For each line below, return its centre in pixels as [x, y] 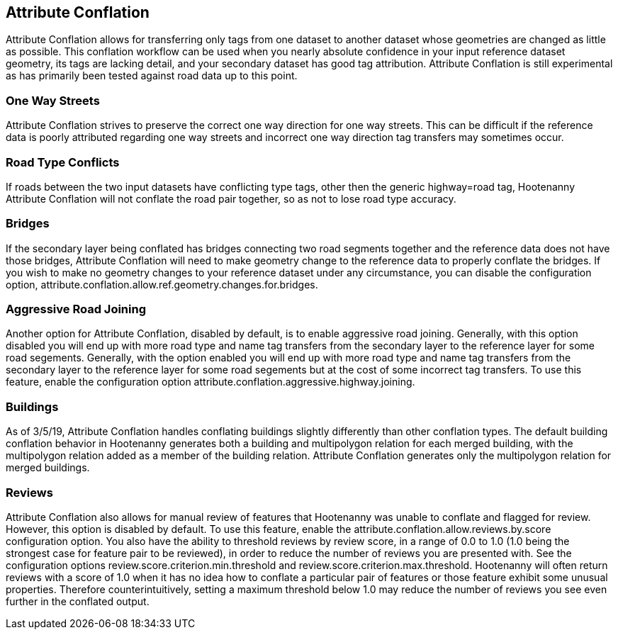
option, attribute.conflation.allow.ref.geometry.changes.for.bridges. [162, 284]
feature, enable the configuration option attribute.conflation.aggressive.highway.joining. [210, 382]
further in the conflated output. [78, 601]
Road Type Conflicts [63, 162]
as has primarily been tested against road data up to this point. [152, 76]
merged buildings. [48, 468]
